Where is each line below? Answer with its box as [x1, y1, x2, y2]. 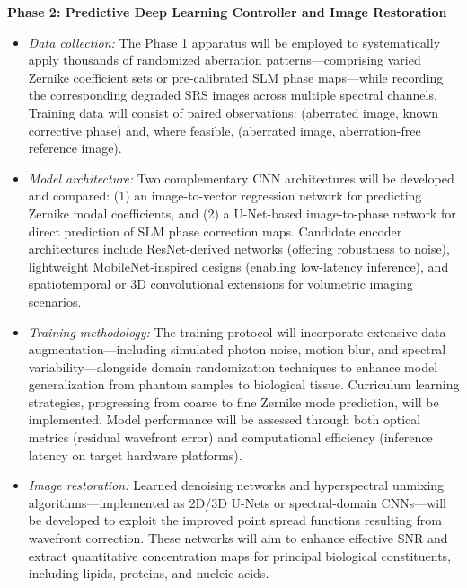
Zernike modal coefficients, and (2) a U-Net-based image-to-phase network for [28, 203, 456, 222]
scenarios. [28, 291, 82, 310]
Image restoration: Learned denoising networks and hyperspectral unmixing [28, 476, 445, 494]
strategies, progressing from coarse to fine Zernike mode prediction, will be [28, 392, 439, 411]
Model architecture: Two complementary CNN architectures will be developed [28, 168, 454, 187]
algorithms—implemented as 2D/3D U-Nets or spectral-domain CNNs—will [28, 493, 446, 512]
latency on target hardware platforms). [28, 445, 242, 464]
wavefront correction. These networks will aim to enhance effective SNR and [28, 529, 448, 548]
